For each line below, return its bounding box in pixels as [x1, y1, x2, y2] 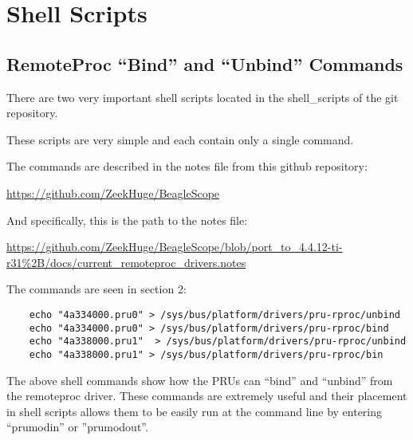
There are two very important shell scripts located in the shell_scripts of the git [6, 88, 399, 105]
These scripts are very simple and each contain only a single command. [6, 131, 354, 147]
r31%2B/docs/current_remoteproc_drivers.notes [6, 253, 246, 270]
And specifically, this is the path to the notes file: [6, 211, 248, 228]
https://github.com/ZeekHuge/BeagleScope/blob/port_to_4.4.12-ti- [6, 238, 343, 255]
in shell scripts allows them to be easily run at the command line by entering [6, 403, 383, 419]
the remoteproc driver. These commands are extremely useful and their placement [6, 387, 407, 404]
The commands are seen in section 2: [6, 281, 187, 297]
